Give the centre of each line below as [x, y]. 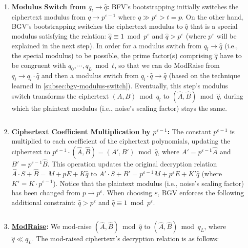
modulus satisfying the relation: [59, 35]
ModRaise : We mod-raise [52, 226]
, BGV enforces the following [201, 193]
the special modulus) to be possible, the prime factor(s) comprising [112, 55]
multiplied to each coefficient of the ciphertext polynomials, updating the [121, 141]
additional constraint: [44, 202]
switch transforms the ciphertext [60, 96]
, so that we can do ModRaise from [167, 65]
